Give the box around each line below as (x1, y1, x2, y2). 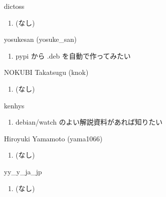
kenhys (4, 100, 25, 110)
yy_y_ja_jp (4, 166, 42, 176)
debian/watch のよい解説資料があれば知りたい (15, 117, 163, 127)
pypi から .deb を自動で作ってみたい (15, 50, 131, 61)
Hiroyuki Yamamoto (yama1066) (4, 133, 102, 143)
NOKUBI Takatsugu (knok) (4, 67, 89, 77)
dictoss (4, 1, 25, 11)
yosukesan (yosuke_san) (4, 34, 77, 44)
